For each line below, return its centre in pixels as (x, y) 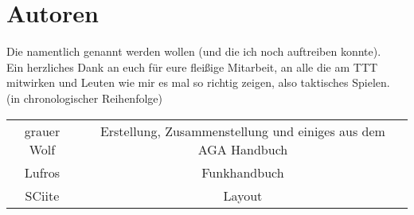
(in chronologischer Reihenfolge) (84, 98)
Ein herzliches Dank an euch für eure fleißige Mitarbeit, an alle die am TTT (192, 66)
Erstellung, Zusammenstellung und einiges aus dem (242, 131)
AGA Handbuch (243, 149)
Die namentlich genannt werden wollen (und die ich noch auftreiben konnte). (194, 51)
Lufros (42, 172)
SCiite (42, 195)
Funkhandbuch (243, 172)
